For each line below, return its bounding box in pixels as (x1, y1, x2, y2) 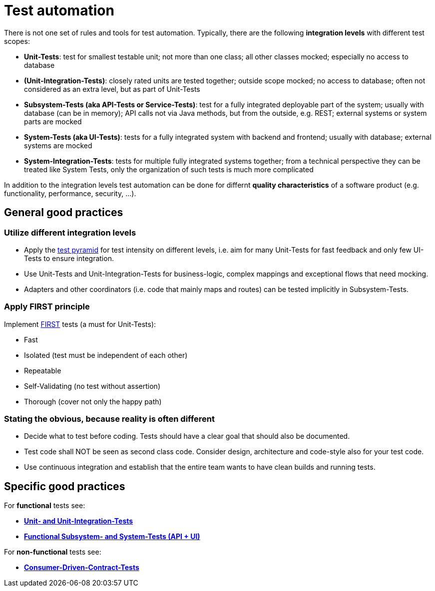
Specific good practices (4, 480, 125, 493)
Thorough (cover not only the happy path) (24, 397, 162, 406)
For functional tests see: (4, 501, 85, 510)
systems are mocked (24, 141, 92, 150)
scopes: (4, 36, 30, 45)
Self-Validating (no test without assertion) (24, 381, 160, 390)
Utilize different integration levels (4, 227, 136, 238)
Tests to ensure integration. (24, 254, 114, 263)
